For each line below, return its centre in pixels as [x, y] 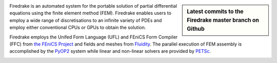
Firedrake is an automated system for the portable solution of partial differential [93, 6]
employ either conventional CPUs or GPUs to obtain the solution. [78, 28]
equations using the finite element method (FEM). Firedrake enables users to [91, 13]
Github [196, 29]
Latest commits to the [215, 12]
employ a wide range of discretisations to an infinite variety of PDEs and [86, 20]
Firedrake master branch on [223, 20]
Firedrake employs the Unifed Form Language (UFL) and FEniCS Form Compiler [94, 37]
